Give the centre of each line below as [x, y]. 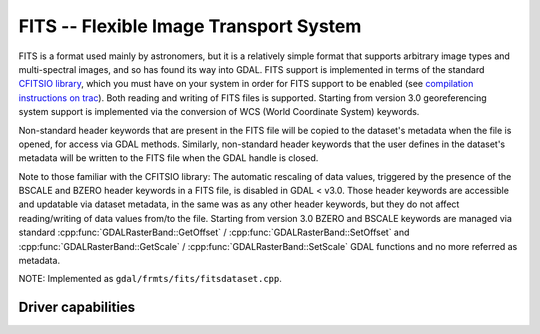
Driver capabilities [77, 307]
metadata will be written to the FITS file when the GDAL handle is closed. [168, 158]
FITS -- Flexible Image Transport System [190, 26]
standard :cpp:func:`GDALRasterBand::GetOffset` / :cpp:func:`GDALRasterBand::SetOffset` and [214, 232]
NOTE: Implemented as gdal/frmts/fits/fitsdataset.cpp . [150, 279]
